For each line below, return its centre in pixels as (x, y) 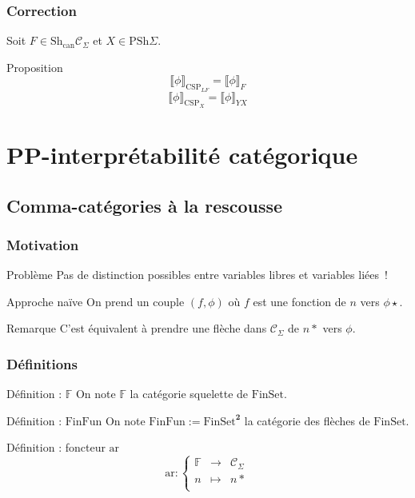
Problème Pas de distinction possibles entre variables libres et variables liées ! (197, 275)
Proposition (35, 67)
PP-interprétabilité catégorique (182, 154)
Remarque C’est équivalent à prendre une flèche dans (137, 328)
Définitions (42, 363)
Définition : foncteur (56, 447)
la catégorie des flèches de (307, 420)
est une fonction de (299, 301)
